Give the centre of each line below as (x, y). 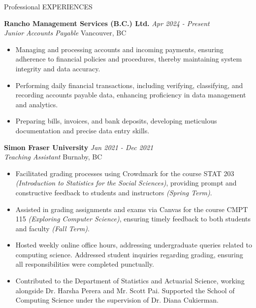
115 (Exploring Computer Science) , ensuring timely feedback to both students (133, 219)
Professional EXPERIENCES (48, 6)
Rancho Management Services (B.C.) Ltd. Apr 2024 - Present (107, 23)
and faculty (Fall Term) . (52, 228)
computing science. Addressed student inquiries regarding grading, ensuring (129, 254)
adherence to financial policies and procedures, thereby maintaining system (129, 59)
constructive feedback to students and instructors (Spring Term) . (114, 192)
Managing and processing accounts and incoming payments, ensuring (119, 49)
